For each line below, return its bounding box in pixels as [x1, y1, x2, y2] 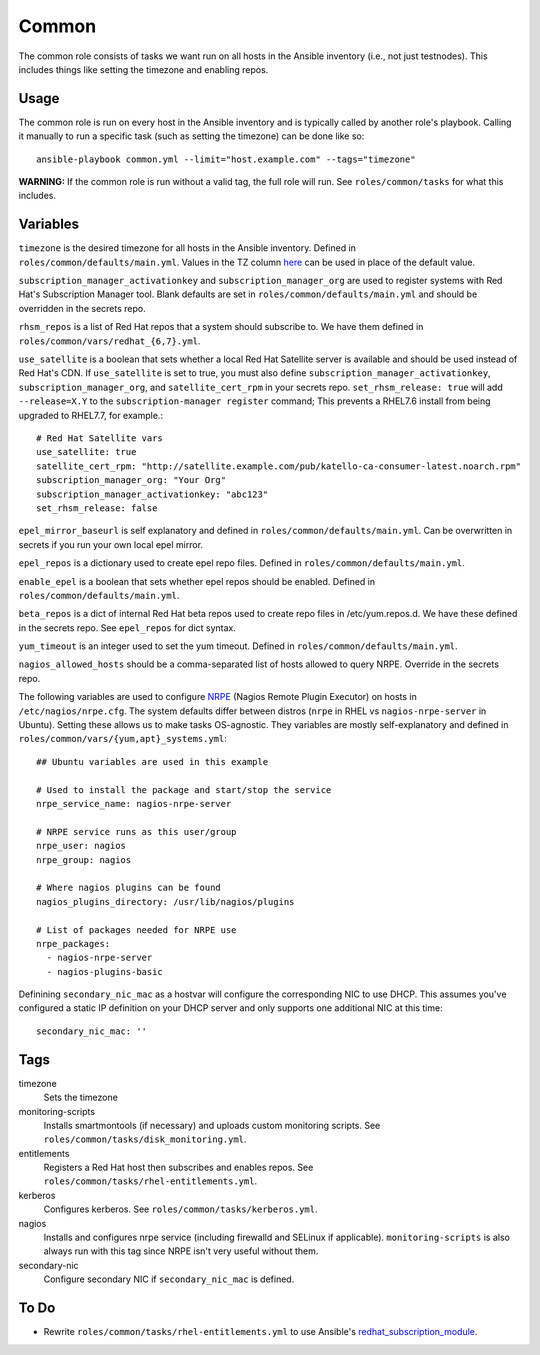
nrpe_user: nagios [36, 840, 127, 852]
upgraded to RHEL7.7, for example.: [18, 409, 164, 421]
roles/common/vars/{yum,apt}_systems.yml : [18, 733, 227, 745]
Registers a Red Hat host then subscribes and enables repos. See [43, 1161, 314, 1174]
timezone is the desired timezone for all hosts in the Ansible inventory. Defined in [18, 242, 357, 254]
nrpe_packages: [36, 938, 111, 949]
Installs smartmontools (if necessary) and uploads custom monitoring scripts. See [43, 1119, 381, 1131]
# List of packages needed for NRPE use [36, 924, 237, 935]
